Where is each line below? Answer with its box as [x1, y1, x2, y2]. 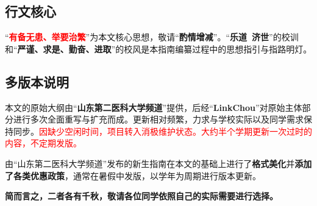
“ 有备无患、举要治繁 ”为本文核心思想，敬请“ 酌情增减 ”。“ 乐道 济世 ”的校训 [5, 30, 299, 43]
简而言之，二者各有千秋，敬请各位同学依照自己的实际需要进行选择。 [5, 190, 278, 202]
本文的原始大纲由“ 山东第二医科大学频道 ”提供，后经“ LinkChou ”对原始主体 [5, 101, 302, 113]
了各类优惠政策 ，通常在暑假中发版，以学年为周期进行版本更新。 [5, 169, 261, 182]
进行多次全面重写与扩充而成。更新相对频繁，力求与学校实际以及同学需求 [13, 113, 304, 126]
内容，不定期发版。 [5, 137, 82, 149]
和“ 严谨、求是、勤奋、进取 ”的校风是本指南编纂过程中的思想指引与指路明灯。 [5, 42, 312, 55]
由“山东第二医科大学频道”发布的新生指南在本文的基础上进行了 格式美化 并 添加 [5, 157, 312, 169]
